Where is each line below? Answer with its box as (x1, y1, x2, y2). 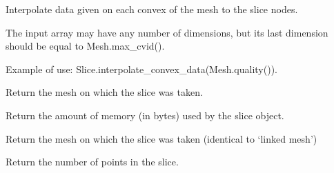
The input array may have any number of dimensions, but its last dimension (6, 25, 328, 39)
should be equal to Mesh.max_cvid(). (6, 39, 165, 53)
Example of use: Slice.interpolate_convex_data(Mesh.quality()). (6, 61, 277, 76)
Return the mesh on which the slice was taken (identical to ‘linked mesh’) (6, 131, 317, 145)
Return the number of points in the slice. (6, 154, 179, 169)
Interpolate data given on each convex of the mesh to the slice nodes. (6, 2, 298, 16)
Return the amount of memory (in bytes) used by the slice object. (6, 108, 284, 122)
